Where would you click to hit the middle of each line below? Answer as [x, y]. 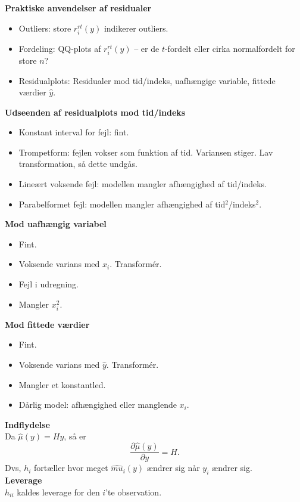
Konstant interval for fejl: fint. [74, 132]
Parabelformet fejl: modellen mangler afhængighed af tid [122, 204]
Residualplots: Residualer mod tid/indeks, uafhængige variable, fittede [147, 80]
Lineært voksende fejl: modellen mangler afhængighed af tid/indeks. [143, 184]
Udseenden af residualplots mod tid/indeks [95, 112]
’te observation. [134, 492]
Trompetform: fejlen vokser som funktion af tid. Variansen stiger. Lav [146, 152]
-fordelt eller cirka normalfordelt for [230, 48]
